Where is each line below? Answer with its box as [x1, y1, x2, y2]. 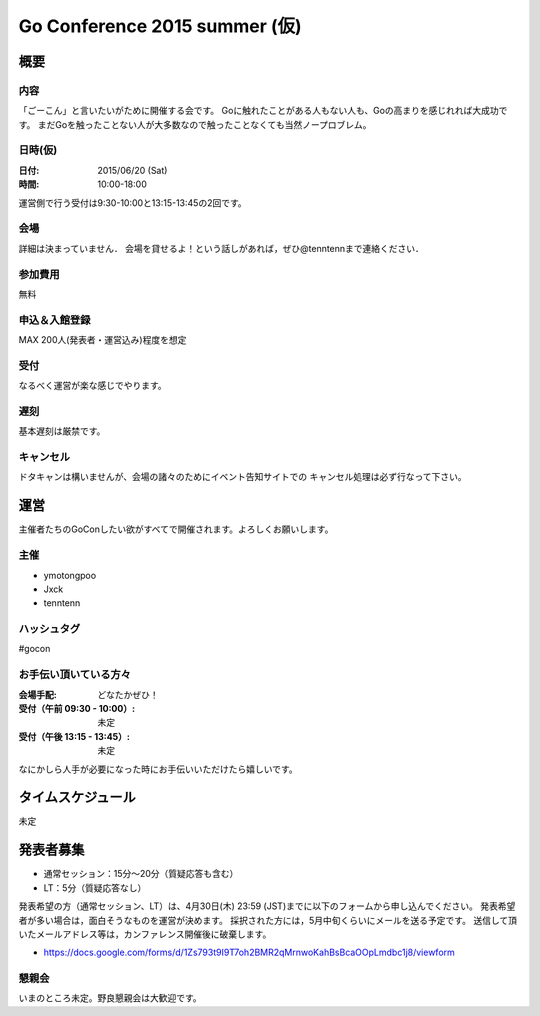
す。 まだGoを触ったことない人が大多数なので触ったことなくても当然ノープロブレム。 [18, 118, 372, 130]
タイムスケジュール [18, 789, 137, 806]
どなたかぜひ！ [97, 688, 159, 700]
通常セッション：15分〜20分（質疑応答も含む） [43, 868, 239, 880]
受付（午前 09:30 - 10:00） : [18, 702, 135, 714]
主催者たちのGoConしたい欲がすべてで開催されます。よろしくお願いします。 [18, 523, 334, 535]
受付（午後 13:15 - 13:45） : [18, 730, 130, 742]
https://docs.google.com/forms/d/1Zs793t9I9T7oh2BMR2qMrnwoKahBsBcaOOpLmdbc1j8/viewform [43, 946, 455, 959]
